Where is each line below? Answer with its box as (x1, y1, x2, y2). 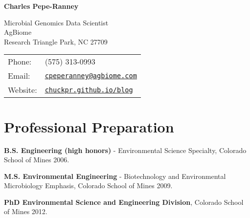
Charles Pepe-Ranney (4, 1, 79, 11)
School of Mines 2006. (4, 154, 69, 165)
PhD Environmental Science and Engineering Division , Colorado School (4, 196, 244, 207)
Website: (8, 84, 37, 96)
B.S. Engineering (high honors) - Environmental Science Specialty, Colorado (4, 145, 247, 155)
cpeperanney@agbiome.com (45, 71, 137, 80)
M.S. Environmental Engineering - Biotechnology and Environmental (4, 171, 226, 181)
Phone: (8, 56, 32, 67)
